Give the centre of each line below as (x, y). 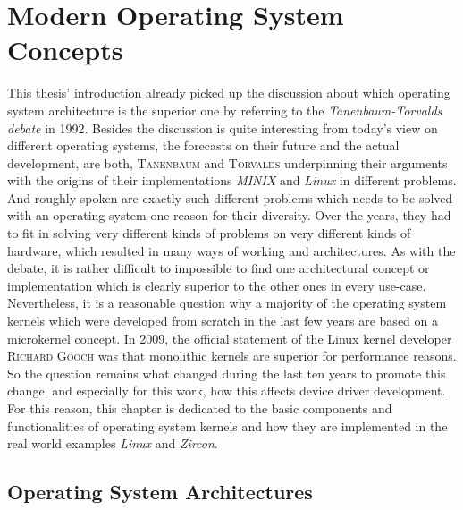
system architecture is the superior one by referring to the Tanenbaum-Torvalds (225, 110)
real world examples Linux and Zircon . (113, 443)
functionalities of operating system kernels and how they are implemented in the (227, 425)
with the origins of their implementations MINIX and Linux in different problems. (232, 180)
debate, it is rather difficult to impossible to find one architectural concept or (219, 268)
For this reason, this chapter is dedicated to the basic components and (200, 408)
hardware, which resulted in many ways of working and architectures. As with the (231, 250)
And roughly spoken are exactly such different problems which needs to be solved (230, 197)
